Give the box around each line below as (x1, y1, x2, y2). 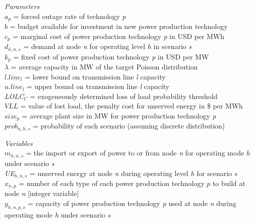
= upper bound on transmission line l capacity (27, 81, 169, 91)
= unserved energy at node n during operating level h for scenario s (30, 167, 237, 178)
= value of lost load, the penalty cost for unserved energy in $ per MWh (20, 100, 243, 111)
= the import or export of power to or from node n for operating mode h (26, 147, 250, 158)
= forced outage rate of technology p (13, 10, 126, 21)
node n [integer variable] (5, 188, 79, 198)
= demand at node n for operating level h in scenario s (23, 41, 192, 51)
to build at (212, 177, 245, 188)
